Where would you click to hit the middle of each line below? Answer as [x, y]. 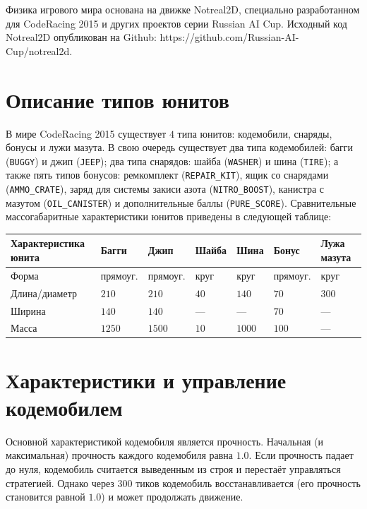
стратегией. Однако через [60, 483]
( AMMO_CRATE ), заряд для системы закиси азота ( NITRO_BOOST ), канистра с [165, 188]
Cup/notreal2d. [39, 50]
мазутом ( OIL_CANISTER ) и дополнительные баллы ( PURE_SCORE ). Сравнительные [181, 202]
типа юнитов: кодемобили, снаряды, [255, 133]
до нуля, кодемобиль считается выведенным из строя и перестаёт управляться [173, 468]
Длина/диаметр [44, 293]
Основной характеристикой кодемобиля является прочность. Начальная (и [165, 441]
